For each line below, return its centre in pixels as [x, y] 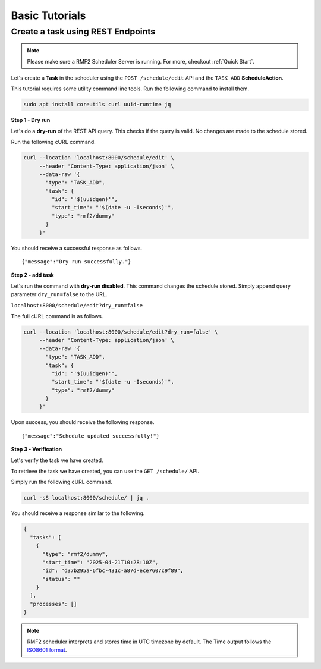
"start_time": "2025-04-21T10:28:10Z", [100, 562]
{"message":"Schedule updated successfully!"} [91, 436]
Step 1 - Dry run [31, 120]
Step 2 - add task [33, 275]
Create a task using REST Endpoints [83, 32]
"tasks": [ [46, 537]
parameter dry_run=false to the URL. [59, 294]
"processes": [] [53, 604]
